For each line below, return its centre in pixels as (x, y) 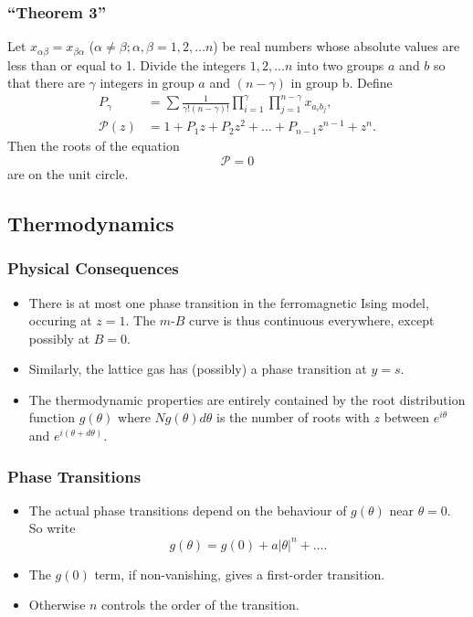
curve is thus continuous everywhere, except (312, 320)
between (407, 417)
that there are (46, 83)
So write (52, 528)
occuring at (60, 320)
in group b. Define (342, 83)
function (52, 417)
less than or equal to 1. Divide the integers (127, 64)
